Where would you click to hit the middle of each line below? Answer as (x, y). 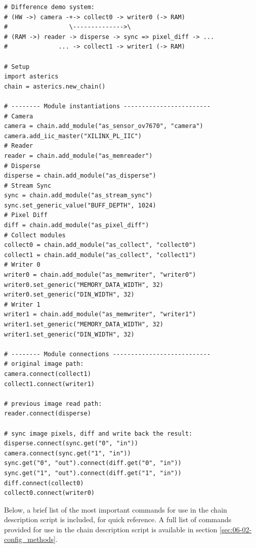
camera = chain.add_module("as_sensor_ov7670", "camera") (104, 126)
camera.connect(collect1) (48, 374)
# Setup (17, 67)
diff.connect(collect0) (44, 483)
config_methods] (30, 539)
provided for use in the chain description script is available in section (111, 529)
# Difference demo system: (49, 7)
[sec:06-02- (236, 529)
